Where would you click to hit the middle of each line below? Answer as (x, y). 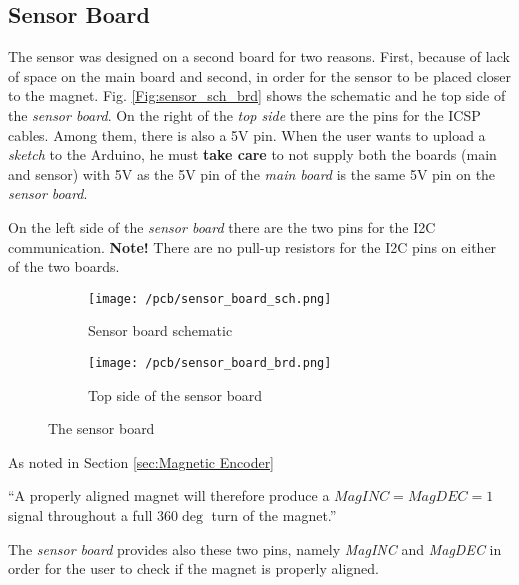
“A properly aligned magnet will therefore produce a (169, 495)
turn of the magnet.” (274, 515)
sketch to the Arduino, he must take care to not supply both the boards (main (252, 154)
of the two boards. (64, 266)
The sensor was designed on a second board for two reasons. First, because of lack (259, 56)
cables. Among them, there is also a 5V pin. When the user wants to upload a (247, 134)
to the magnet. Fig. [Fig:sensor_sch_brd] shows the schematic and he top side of (257, 95)
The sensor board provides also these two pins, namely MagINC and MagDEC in (255, 548)
